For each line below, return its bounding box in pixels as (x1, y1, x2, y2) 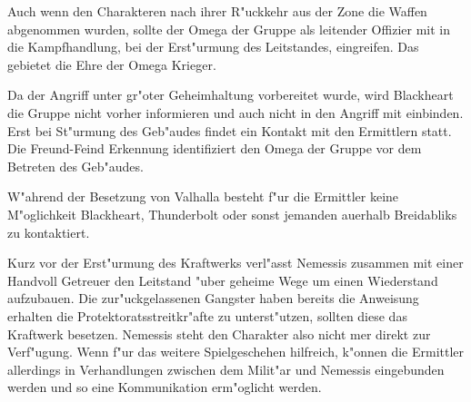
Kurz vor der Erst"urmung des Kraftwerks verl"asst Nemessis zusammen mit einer (7, 253, 464, 272)
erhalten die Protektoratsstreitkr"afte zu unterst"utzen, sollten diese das (7, 306, 407, 325)
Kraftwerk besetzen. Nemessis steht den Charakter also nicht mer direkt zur (7, 324, 431, 343)
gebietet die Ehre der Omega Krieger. (7, 54, 216, 74)
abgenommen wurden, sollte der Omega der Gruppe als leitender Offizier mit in (7, 19, 450, 38)
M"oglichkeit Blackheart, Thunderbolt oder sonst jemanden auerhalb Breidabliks (7, 204, 457, 223)
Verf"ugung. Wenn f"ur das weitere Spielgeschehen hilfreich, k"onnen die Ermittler (7, 342, 465, 361)
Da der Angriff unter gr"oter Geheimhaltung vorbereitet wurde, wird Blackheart (7, 85, 454, 104)
